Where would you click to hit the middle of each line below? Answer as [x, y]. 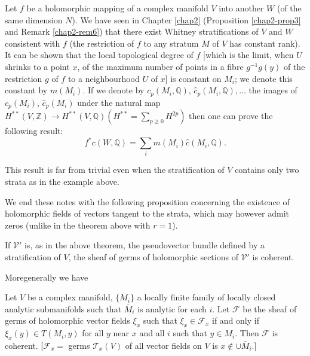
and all [152, 333]
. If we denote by [113, 90]
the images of [273, 90]
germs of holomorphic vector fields [67, 320]
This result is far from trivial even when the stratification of [115, 170]
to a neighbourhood [104, 78]
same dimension [34, 19]
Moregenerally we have [47, 277]
